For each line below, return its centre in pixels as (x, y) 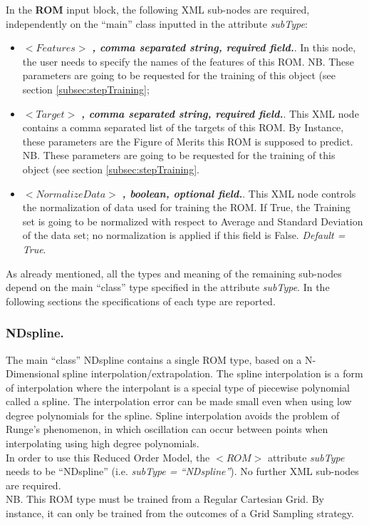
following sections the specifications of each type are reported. (141, 301)
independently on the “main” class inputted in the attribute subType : (157, 23)
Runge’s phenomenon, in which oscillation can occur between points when (167, 429)
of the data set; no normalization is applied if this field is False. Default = (184, 235)
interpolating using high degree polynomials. (103, 443)
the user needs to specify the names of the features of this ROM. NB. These (188, 61)
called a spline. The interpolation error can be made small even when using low (179, 401)
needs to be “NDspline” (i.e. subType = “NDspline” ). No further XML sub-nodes (182, 471)
